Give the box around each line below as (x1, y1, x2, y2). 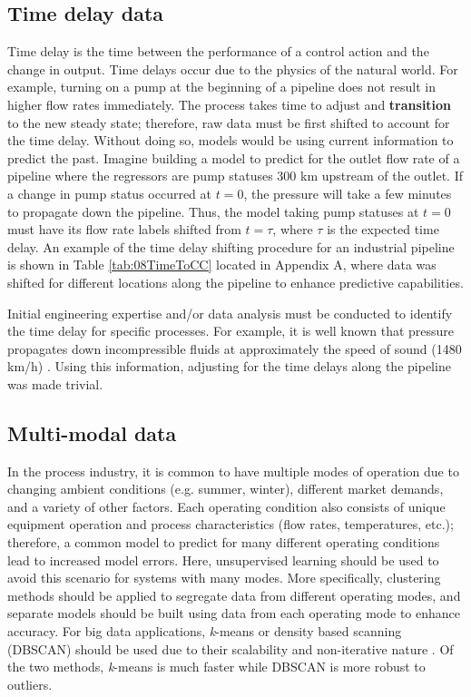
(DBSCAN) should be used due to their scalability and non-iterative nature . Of (7, 639, 454, 658)
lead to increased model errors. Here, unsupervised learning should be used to (7, 550, 439, 569)
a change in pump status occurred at (7, 183, 212, 202)
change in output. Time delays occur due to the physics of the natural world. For (7, 59, 458, 78)
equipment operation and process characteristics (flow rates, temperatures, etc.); (7, 515, 454, 534)
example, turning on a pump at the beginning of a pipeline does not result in (7, 77, 437, 96)
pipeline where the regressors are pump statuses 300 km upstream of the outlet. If (7, 166, 464, 185)
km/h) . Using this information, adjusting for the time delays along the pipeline (7, 357, 451, 376)
